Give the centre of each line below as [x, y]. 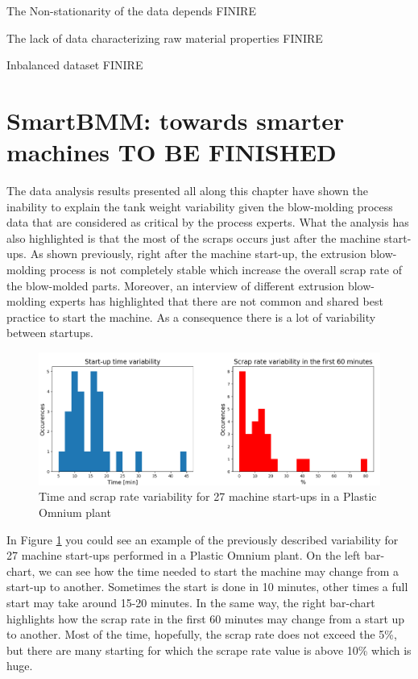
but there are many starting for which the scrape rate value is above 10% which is [209, 650]
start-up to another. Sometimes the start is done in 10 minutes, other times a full [207, 587]
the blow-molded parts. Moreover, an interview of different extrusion [176, 285]
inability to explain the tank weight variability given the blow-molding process [200, 206]
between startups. [50, 333]
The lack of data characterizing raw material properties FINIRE [165, 37]
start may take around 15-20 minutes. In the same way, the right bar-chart [191, 602]
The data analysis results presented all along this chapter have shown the [188, 191]
